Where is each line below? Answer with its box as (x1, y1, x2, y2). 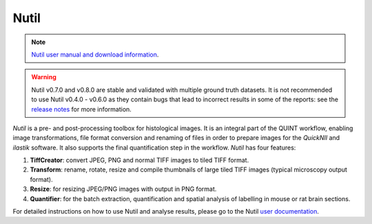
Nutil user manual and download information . (31, 50, 159, 59)
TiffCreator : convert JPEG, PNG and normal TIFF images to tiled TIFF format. (30, 156, 249, 165)
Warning (31, 73, 56, 81)
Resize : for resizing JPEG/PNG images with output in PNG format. (30, 185, 217, 193)
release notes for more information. (31, 105, 132, 113)
